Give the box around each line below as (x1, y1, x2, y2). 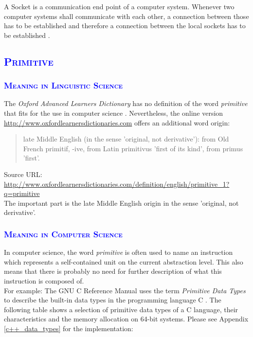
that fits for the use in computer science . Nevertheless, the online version (4, 107, 223, 118)
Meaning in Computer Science (4, 228, 123, 240)
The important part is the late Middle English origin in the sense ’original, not (4, 197, 239, 208)
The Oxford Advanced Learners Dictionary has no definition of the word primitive (4, 98, 248, 108)
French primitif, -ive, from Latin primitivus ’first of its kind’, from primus (23, 143, 243, 153)
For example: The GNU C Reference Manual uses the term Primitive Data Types (4, 285, 246, 295)
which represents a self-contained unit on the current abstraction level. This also (4, 256, 243, 266)
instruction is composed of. (4, 275, 84, 285)
